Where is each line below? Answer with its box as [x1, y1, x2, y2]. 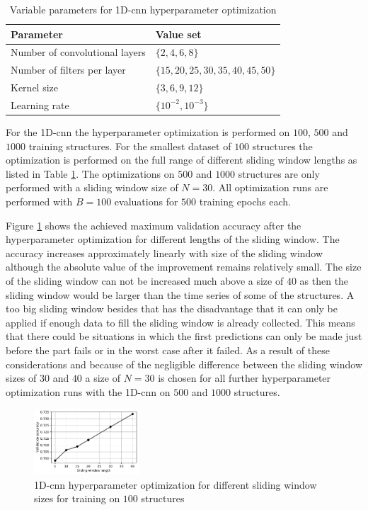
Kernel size [11, 80, 58, 95]
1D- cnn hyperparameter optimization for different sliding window [34, 477, 317, 492]
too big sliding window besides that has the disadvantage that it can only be [6, 301, 338, 316]
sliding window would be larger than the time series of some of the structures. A [6, 287, 355, 302]
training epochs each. [199, 194, 291, 209]
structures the [252, 138, 313, 153]
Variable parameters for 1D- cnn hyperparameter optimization [9, 2, 277, 16]
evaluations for [114, 194, 178, 209]
